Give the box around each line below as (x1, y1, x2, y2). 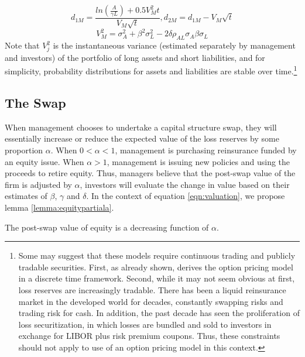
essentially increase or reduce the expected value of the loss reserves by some (5, 132, 279, 145)
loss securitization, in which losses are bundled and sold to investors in (18, 318, 272, 330)
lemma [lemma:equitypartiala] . (5, 201, 114, 214)
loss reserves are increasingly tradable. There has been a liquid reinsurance (18, 284, 286, 296)
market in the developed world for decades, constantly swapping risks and (18, 295, 283, 307)
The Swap (5, 94, 66, 112)
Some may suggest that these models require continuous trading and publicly (18, 249, 296, 262)
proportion (5, 144, 43, 156)
